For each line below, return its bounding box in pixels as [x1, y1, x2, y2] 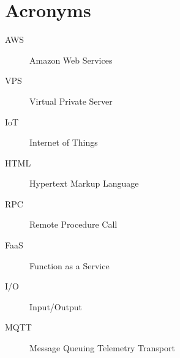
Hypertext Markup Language [29, 177, 139, 190]
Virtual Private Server [29, 94, 113, 107]
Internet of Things [29, 136, 98, 149]
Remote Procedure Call [29, 218, 118, 231]
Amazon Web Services [29, 53, 113, 66]
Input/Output [29, 300, 82, 313]
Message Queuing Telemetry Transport [29, 341, 175, 354]
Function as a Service [29, 259, 110, 272]
